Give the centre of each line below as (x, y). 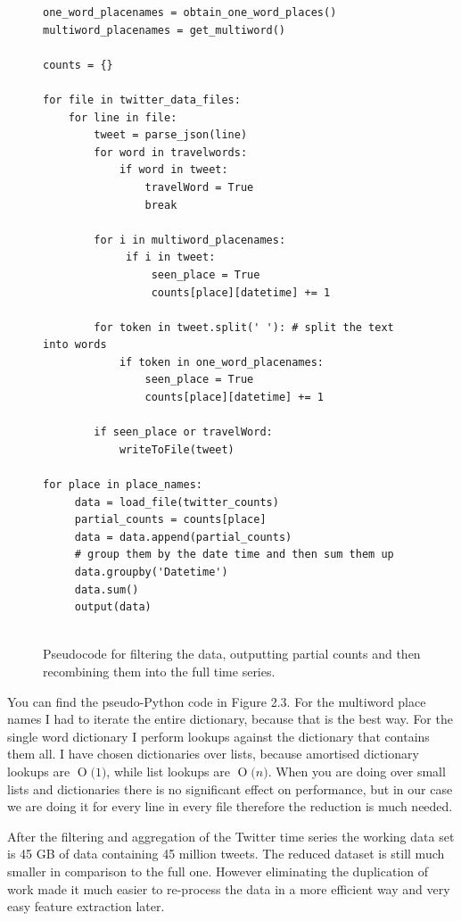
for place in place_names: (123, 485)
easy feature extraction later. (86, 906)
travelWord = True (199, 187)
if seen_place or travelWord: (183, 432)
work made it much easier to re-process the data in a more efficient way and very (229, 888)
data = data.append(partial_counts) (183, 537)
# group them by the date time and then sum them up (234, 555)
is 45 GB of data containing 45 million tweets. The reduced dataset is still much (226, 854)
